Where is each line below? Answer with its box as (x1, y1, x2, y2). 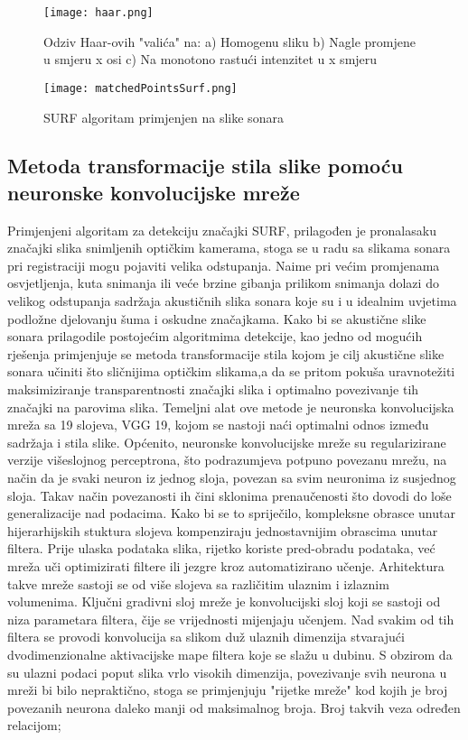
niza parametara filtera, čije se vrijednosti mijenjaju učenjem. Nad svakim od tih (7, 609, 454, 628)
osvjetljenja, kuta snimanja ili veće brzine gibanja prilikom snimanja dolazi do (7, 273, 439, 292)
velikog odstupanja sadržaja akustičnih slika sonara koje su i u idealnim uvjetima (7, 291, 457, 310)
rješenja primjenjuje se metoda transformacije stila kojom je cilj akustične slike (7, 344, 445, 363)
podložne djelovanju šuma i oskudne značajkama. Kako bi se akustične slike (7, 309, 426, 328)
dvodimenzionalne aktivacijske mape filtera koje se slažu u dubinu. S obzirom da (7, 644, 453, 663)
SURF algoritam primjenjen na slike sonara (43, 107, 284, 126)
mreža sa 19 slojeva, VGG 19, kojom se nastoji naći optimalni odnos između (7, 415, 429, 434)
